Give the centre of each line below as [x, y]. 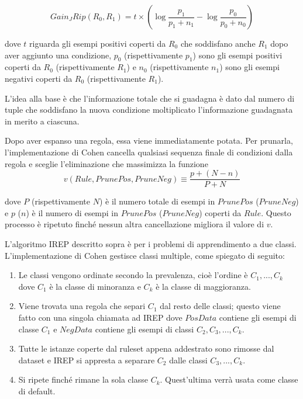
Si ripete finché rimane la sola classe [83, 379]
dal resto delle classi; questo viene [220, 306]
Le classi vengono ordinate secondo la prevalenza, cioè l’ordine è [133, 275]
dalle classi [188, 360]
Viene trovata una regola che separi [82, 306]
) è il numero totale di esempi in [157, 201]
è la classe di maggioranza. [203, 286]
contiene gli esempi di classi [144, 329]
